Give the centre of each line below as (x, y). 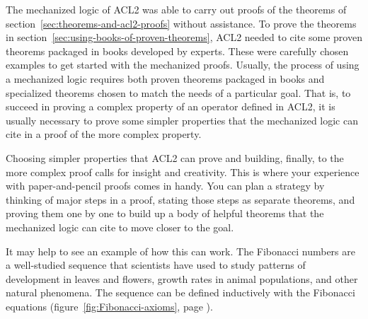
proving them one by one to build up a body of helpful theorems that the (165, 213)
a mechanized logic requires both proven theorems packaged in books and (165, 78)
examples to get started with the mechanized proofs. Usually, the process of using (183, 65)
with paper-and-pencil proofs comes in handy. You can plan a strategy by (165, 186)
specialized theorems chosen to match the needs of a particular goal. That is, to (178, 92)
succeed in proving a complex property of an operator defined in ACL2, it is (171, 106)
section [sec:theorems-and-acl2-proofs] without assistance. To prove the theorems (181, 23)
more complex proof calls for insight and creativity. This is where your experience (183, 172)
